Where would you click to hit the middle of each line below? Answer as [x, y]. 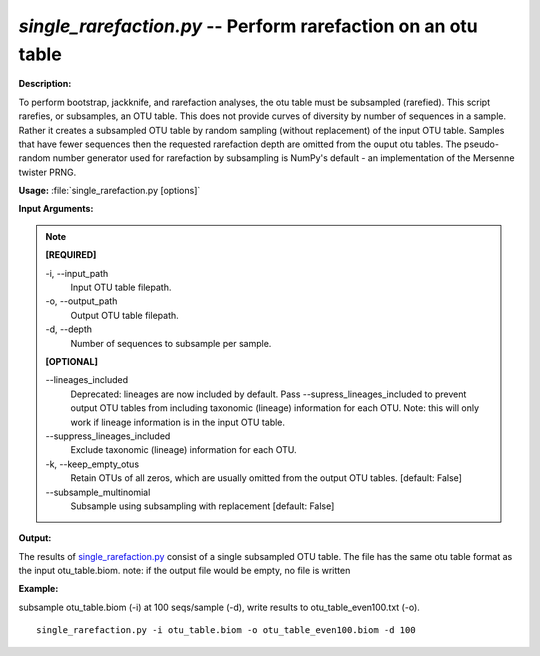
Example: [38, 589]
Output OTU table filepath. [124, 315]
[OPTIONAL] [72, 361]
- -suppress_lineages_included [108, 436]
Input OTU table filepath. [121, 287]
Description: [45, 84]
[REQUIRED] [71, 255]
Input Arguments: [56, 209]
